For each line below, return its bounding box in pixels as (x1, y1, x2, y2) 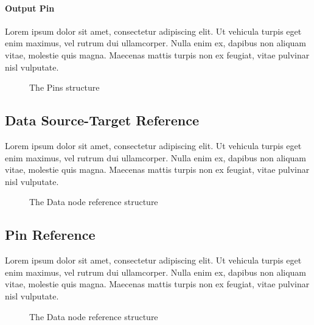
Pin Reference (5, 225, 96, 244)
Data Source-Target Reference (5, 111, 200, 130)
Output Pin (5, 1, 55, 14)
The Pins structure (29, 81, 100, 94)
